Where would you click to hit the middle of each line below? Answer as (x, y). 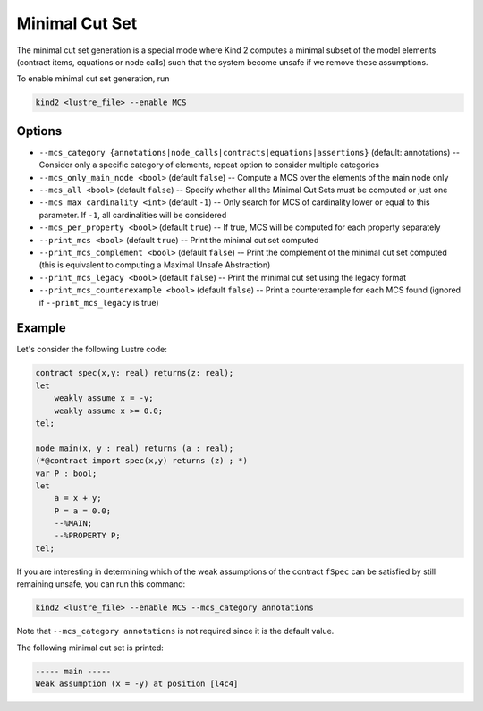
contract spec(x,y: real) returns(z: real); (135, 373)
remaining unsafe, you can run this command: (101, 584)
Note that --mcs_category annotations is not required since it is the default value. (175, 631)
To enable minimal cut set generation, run (93, 79)
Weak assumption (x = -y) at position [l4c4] (137, 683)
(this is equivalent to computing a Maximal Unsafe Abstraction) (155, 265)
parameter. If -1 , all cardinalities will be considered (133, 215)
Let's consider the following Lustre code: (92, 350)
